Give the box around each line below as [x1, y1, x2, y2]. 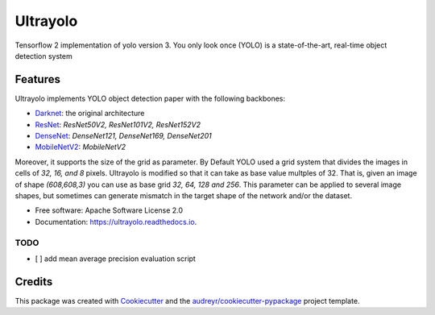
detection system [14, 51, 72, 60]
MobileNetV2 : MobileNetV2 [35, 142, 126, 152]
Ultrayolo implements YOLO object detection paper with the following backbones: [14, 93, 286, 103]
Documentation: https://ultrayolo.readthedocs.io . [35, 217, 197, 226]
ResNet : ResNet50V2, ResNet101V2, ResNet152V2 [35, 119, 201, 129]
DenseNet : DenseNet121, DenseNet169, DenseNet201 [35, 131, 213, 141]
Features [14, 73, 60, 86]
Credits [14, 275, 53, 288]
